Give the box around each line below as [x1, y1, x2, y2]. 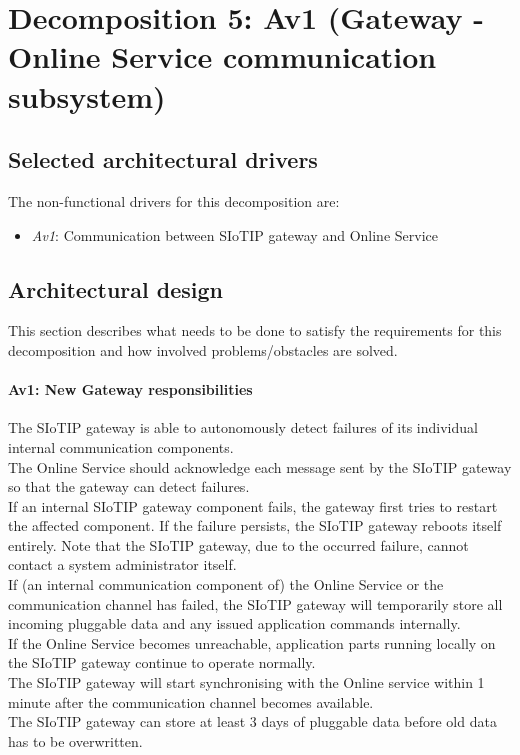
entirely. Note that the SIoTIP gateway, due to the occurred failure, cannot [8, 534, 469, 555]
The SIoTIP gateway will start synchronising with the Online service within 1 [8, 672, 485, 693]
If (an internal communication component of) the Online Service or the [8, 574, 444, 595]
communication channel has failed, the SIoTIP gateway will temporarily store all [8, 593, 503, 614]
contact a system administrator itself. [8, 554, 237, 575]
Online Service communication [8, 36, 437, 77]
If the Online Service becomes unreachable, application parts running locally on [8, 632, 496, 653]
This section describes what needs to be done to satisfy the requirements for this [8, 320, 502, 341]
